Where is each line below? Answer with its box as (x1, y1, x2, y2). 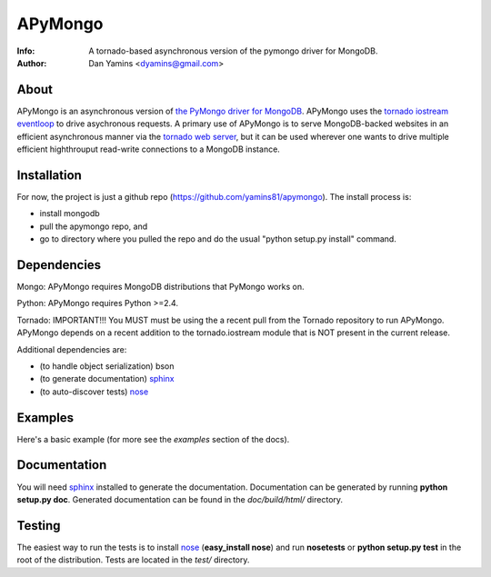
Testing (16, 518, 61, 533)
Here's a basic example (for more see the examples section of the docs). (16, 433, 290, 444)
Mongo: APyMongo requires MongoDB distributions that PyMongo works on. (16, 282, 305, 292)
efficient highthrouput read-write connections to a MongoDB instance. (16, 144, 281, 154)
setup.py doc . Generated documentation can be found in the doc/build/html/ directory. (16, 493, 344, 504)
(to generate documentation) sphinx (39, 373, 175, 384)
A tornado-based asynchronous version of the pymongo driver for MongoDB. (88, 45, 378, 56)
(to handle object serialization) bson (39, 360, 175, 372)
